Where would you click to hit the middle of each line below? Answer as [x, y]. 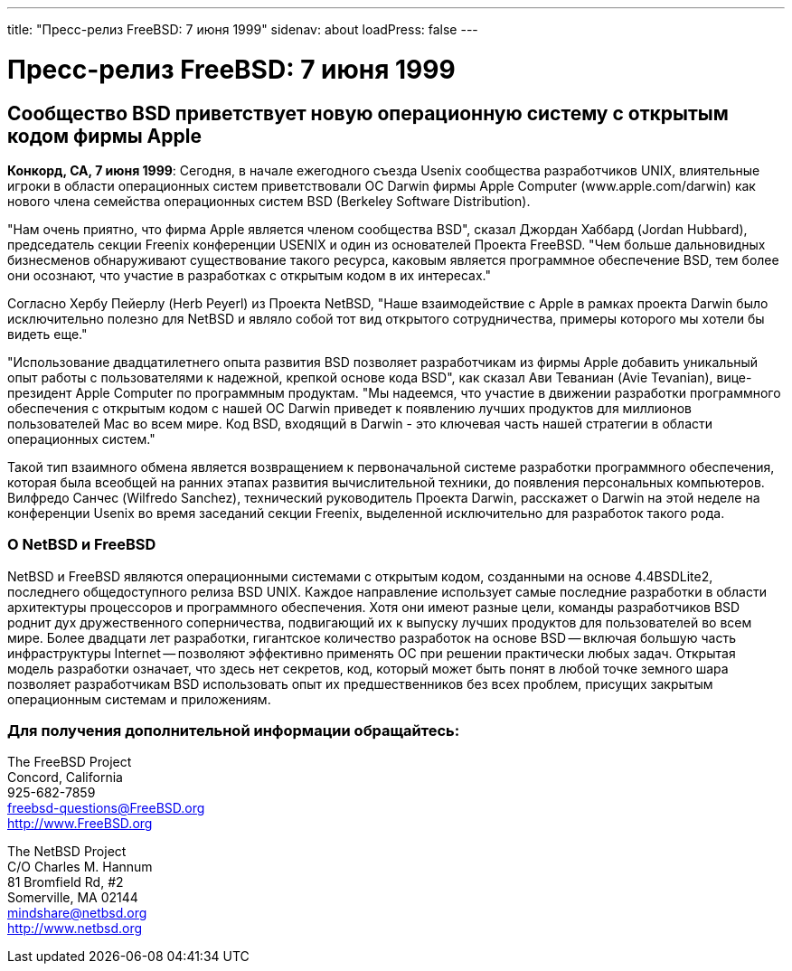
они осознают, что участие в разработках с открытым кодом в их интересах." [249, 275]
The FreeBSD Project [70, 762]
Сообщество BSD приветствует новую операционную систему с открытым [368, 113]
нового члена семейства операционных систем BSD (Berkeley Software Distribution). [269, 201]
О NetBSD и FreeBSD [82, 545]
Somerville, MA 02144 [73, 898]
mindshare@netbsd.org [77, 913]
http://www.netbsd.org [75, 929]
